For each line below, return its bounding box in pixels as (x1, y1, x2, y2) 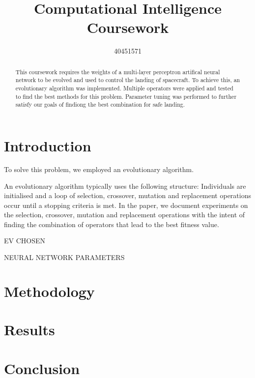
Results (4, 320, 55, 340)
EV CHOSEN (4, 235, 46, 246)
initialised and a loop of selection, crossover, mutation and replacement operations (4, 190, 251, 201)
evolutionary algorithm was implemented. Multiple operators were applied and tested (15, 84, 233, 92)
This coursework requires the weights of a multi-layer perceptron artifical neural (15, 67, 220, 76)
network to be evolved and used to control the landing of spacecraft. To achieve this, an (15, 76, 240, 84)
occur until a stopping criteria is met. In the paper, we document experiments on (4, 200, 248, 210)
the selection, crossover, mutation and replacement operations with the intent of (4, 209, 245, 220)
